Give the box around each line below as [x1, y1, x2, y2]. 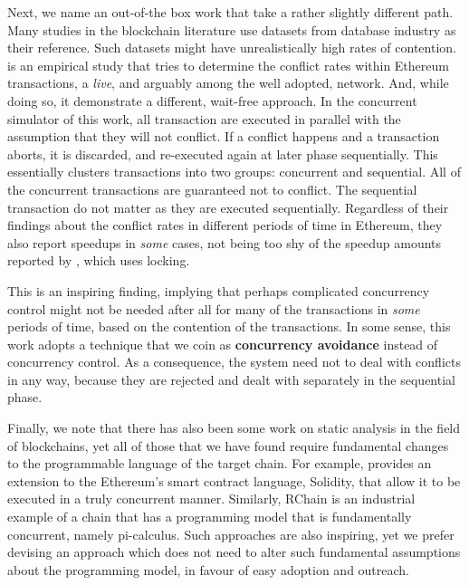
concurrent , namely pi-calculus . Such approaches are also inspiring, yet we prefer [7, 524, 455, 543]
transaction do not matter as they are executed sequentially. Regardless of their [7, 197, 449, 216]
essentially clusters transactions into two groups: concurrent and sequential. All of [7, 162, 461, 181]
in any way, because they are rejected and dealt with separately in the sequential [7, 369, 455, 388]
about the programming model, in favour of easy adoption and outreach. [7, 560, 410, 579]
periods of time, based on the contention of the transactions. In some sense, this [7, 317, 451, 336]
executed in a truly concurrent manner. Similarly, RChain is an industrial [7, 489, 416, 508]
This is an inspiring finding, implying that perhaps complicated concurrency [7, 281, 430, 300]
